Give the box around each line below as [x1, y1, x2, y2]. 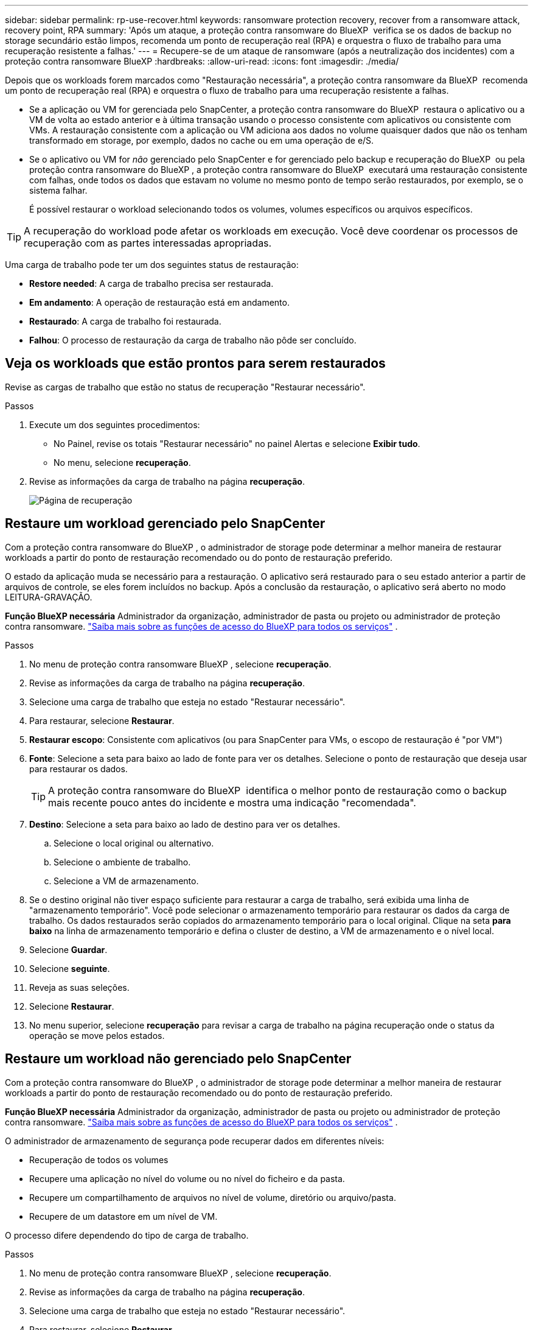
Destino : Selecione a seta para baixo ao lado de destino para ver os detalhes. [29, 818, 340, 829]
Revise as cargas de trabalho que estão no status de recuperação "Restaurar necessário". [5, 381, 366, 392]
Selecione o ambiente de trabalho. [54, 856, 191, 867]
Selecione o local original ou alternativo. [54, 837, 214, 848]
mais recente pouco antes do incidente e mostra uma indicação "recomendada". [48, 796, 416, 809]
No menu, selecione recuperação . [54, 457, 191, 468]
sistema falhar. [29, 185, 88, 195]
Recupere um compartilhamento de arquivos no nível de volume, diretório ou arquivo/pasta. [29, 1192, 396, 1203]
